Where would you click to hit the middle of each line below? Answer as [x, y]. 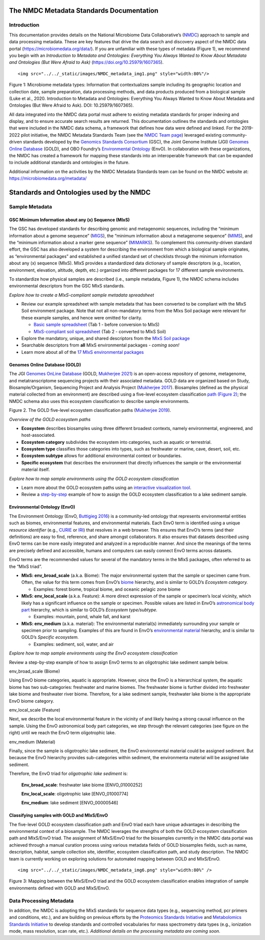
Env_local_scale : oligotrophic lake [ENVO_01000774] [75, 794]
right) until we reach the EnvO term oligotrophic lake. [63, 733]
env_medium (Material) [32, 741]
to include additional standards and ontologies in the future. [69, 163]
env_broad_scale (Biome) [35, 671]
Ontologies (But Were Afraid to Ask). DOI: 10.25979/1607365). [71, 105]
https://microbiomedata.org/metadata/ [48, 178]
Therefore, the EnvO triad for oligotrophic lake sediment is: [68, 773]
